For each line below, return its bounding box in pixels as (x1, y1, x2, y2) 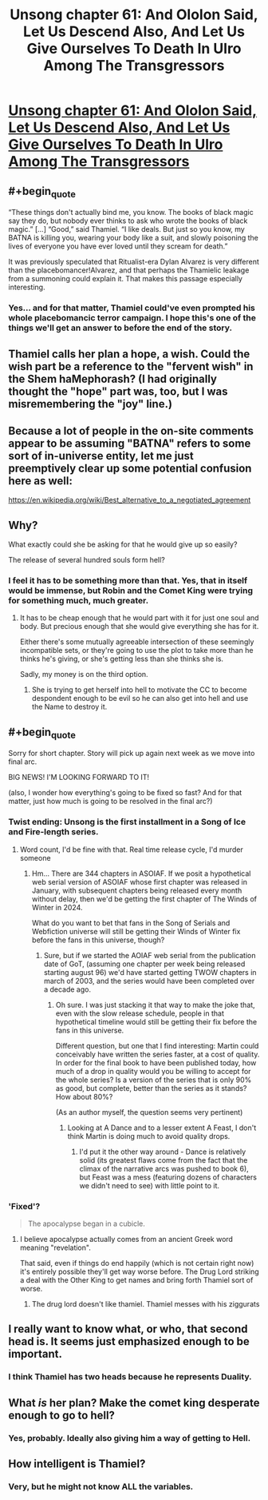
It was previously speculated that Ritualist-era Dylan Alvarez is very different (8, 257, 259, 267)
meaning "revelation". (19, 1243, 92, 1252)
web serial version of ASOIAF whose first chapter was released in (31, 877, 247, 886)
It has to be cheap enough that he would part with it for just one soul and (19, 613, 259, 623)
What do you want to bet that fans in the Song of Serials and (31, 917, 231, 928)
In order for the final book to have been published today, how (55, 1057, 257, 1068)
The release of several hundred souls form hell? (8, 555, 165, 565)
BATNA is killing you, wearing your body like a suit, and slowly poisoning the (8, 233, 259, 243)
